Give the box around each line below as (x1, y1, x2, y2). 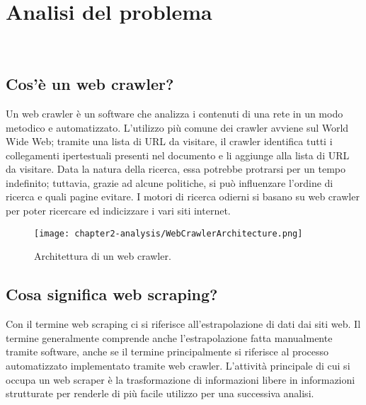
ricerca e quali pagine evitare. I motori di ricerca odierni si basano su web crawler (6, 189, 360, 204)
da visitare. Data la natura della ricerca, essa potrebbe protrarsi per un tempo (6, 161, 345, 176)
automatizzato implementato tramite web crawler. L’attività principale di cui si (6, 358, 350, 372)
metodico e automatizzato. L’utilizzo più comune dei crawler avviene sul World (6, 120, 349, 135)
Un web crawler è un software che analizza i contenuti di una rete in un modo (6, 105, 343, 120)
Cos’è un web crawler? (6, 73, 174, 95)
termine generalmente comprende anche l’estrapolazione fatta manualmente (6, 330, 333, 345)
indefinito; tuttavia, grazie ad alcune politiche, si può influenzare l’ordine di (6, 175, 333, 190)
